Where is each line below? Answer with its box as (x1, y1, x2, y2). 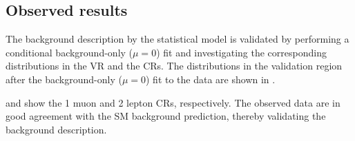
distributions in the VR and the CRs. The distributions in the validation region (6, 58, 343, 73)
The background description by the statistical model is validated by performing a (6, 32, 349, 46)
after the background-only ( (6, 72, 122, 86)
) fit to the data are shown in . (146, 72, 276, 86)
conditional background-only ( (6, 45, 133, 59)
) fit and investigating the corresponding (156, 45, 327, 59)
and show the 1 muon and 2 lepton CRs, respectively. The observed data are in (6, 95, 340, 109)
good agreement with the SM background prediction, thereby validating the (6, 109, 326, 123)
